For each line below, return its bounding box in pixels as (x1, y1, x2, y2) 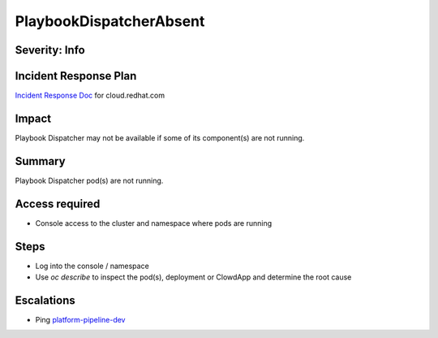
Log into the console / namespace (35, 261, 149, 271)
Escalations (15, 293, 76, 307)
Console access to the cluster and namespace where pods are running (35, 218, 273, 227)
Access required (15, 197, 101, 210)
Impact (15, 111, 52, 125)
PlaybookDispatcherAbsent (15, 12, 205, 30)
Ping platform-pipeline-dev (35, 315, 126, 324)
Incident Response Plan (15, 69, 137, 83)
